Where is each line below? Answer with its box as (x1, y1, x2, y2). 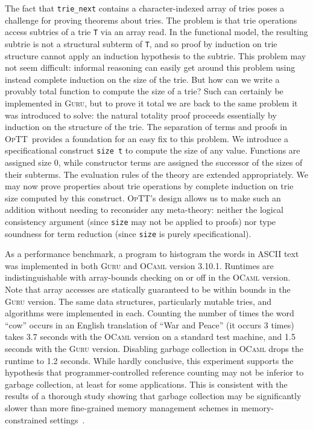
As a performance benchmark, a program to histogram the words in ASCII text (5, 247, 299, 260)
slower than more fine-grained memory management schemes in (5, 401, 239, 414)
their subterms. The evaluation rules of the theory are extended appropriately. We (5, 168, 308, 180)
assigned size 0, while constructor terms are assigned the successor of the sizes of (5, 155, 303, 168)
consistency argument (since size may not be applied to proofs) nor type (5, 215, 276, 227)
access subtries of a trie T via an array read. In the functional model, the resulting (5, 25, 308, 38)
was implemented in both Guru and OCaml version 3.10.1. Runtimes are (5, 259, 274, 272)
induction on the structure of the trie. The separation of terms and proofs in (5, 120, 288, 133)
